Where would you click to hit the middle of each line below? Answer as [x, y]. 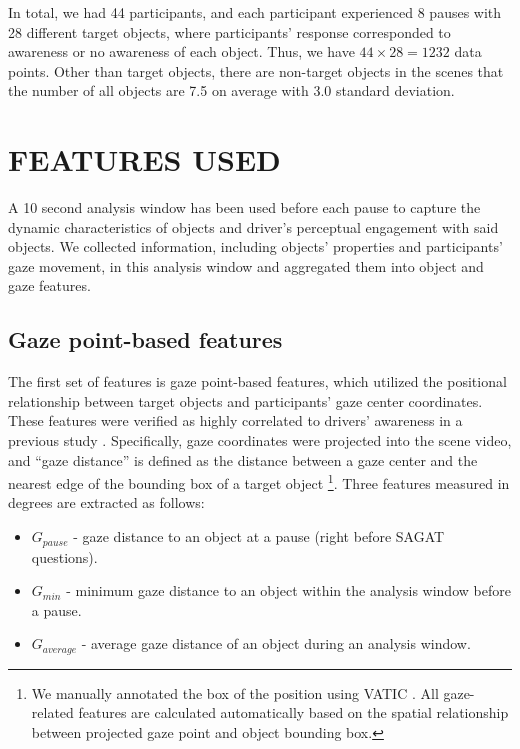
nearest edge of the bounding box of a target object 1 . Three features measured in [259, 481]
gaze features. [49, 285]
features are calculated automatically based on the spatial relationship [293, 712]
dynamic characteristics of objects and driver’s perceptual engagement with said [253, 226]
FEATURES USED [144, 159]
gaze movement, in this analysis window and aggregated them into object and [246, 265]
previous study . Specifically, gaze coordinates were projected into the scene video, [260, 440]
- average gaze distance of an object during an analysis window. [276, 643]
